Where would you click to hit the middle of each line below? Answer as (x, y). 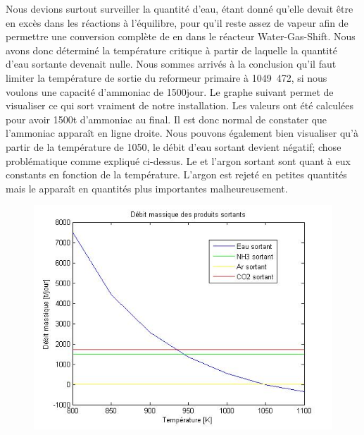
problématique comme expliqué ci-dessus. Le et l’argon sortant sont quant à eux (178, 160)
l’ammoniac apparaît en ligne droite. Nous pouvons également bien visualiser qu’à (182, 133)
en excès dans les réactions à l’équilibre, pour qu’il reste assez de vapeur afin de (177, 22)
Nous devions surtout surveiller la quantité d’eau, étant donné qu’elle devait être (180, 8)
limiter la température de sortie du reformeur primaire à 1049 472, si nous (167, 77)
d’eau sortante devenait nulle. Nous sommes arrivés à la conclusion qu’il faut (171, 64)
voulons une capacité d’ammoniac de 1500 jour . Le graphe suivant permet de (170, 91)
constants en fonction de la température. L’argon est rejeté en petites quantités (176, 174)
